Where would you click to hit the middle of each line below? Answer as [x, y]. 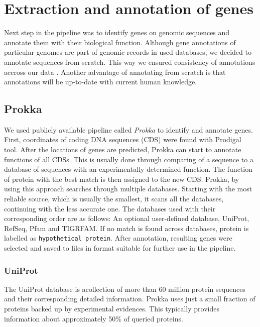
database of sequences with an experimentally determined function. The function [128, 169]
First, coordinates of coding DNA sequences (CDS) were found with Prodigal [123, 139]
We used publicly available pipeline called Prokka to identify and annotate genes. [128, 129]
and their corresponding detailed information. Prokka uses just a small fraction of [130, 299]
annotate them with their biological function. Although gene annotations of [120, 42]
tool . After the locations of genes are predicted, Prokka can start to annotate [123, 149]
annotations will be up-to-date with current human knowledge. [101, 82]
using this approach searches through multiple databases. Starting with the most [128, 189]
